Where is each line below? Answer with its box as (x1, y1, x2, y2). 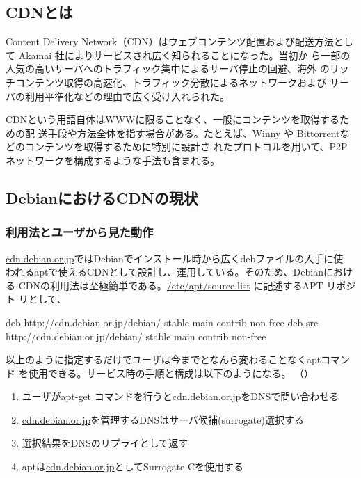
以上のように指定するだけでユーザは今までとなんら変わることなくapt (6, 352, 321, 367)
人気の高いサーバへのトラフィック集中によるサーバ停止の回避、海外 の (6, 61, 330, 76)
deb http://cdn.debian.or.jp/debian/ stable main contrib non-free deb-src (6, 314, 319, 329)
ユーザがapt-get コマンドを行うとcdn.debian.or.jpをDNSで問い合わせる (22, 389, 339, 404)
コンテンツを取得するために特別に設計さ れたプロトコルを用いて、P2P (24, 139, 348, 154)
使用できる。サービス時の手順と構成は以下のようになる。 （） (28, 365, 314, 380)
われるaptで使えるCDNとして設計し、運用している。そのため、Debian (6, 264, 323, 279)
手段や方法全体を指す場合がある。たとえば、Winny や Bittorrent (47, 125, 340, 140)
